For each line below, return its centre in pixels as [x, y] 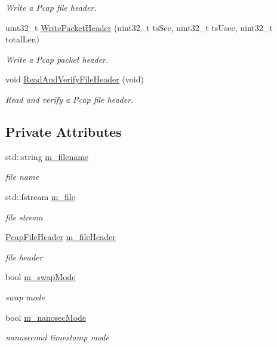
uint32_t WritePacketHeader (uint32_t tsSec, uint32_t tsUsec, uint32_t [139, 27]
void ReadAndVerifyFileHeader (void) [75, 79]
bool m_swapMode [41, 277]
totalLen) [22, 39]
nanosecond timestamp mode [57, 337]
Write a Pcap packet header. [57, 59]
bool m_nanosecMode [46, 317]
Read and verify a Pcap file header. [70, 99]
